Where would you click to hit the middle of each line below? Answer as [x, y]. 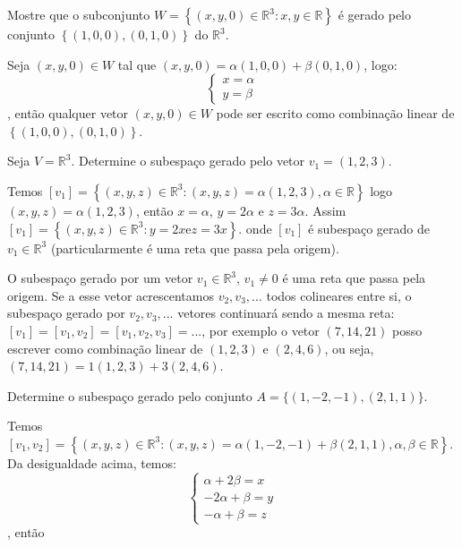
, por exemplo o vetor [261, 330]
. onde [255, 228]
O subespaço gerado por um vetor [100, 278]
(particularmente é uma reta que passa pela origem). [195, 248]
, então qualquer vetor [68, 113]
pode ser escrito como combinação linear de [335, 113]
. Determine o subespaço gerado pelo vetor [188, 161]
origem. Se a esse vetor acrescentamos [111, 295]
